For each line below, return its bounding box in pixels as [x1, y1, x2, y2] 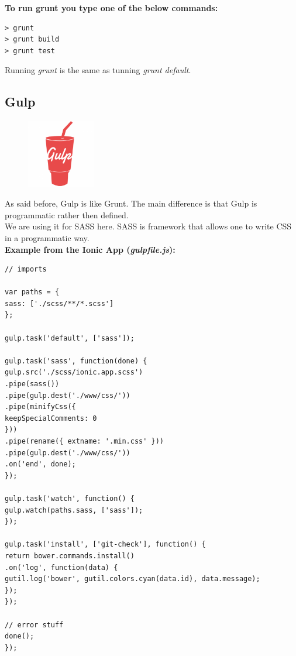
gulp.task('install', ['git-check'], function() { [5, 540, 206, 549]
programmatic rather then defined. [5, 208, 129, 221]
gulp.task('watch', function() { [5, 494, 135, 503]
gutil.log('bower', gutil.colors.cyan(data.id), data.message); [5, 575, 260, 583]
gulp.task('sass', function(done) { [5, 356, 147, 365]
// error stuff [5, 620, 64, 629]
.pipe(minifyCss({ [5, 403, 76, 411]
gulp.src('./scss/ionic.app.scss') [5, 368, 143, 377]
